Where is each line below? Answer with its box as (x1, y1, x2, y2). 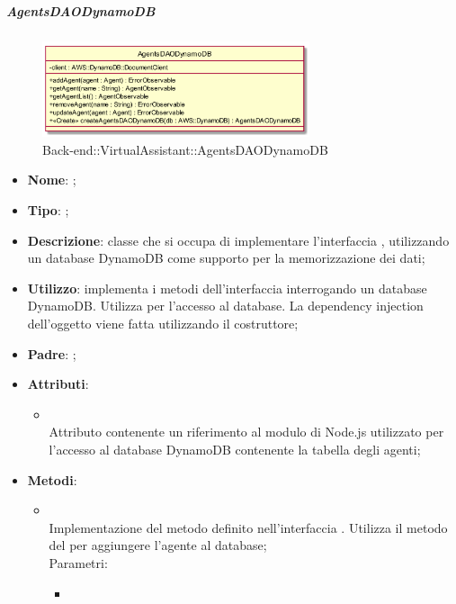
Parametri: (49, 553, 108, 572)
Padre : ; (27, 344, 76, 363)
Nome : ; (27, 170, 76, 189)
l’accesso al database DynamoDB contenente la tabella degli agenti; (49, 439, 421, 458)
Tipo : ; (27, 201, 69, 220)
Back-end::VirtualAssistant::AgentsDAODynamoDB (42, 140, 328, 158)
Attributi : (27, 374, 89, 393)
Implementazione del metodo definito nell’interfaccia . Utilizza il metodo (49, 518, 448, 536)
